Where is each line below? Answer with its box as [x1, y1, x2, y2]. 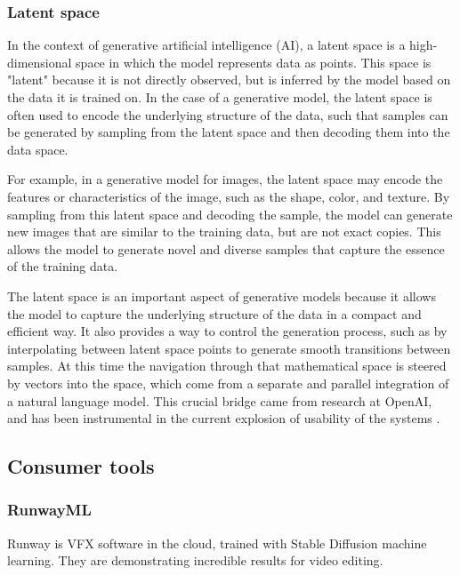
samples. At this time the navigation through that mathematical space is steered [7, 356, 447, 375]
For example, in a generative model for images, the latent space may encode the [7, 170, 443, 188]
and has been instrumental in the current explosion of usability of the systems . [7, 409, 440, 427]
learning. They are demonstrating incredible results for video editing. [7, 551, 383, 570]
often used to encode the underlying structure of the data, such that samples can [7, 105, 448, 124]
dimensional [7, 52, 72, 71]
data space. [7, 140, 69, 158]
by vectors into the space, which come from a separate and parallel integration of [7, 373, 449, 392]
